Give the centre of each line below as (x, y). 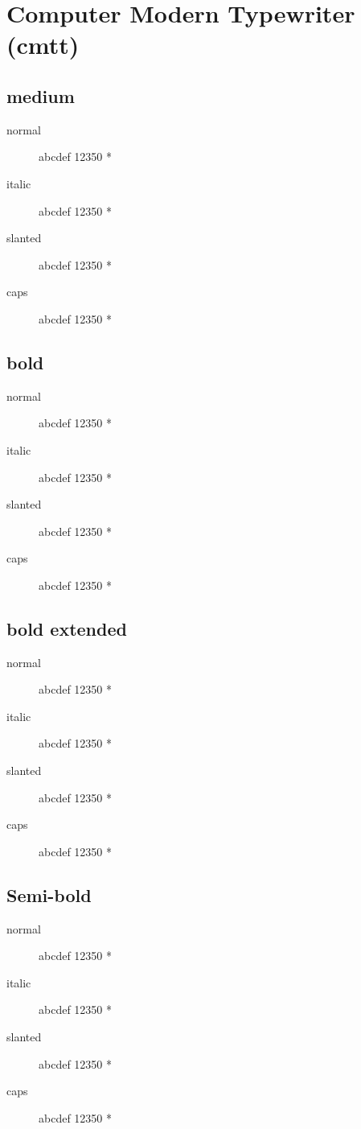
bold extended (67, 628)
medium (41, 95)
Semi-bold (49, 894)
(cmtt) (43, 45)
